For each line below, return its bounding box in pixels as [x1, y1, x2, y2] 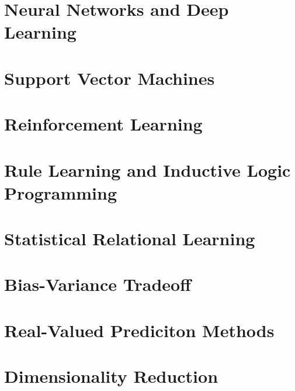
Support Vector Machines [4, 66, 215, 90]
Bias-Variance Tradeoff [4, 272, 191, 296]
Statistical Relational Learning [4, 227, 255, 251]
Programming [4, 180, 117, 204]
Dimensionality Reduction [4, 364, 218, 388]
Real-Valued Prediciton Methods [4, 318, 275, 342]
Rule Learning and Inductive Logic [4, 157, 291, 181]
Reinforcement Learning [4, 112, 203, 136]
